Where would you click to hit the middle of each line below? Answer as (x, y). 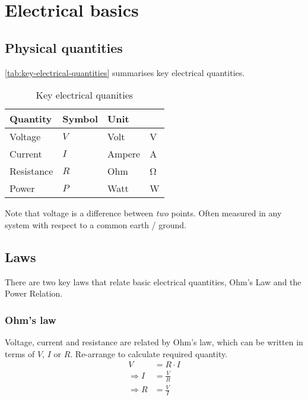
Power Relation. (34, 293)
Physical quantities (64, 47)
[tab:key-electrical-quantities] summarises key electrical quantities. (125, 72)
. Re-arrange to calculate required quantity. (149, 353)
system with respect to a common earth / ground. (96, 224)
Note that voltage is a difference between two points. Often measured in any (143, 213)
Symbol (80, 119)
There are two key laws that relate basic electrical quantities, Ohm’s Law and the (153, 281)
